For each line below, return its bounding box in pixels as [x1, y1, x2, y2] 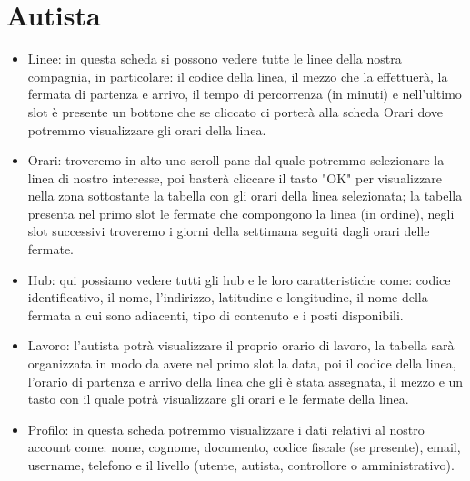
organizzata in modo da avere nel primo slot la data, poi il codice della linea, [27, 354, 456, 373]
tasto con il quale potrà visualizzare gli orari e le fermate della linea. [27, 389, 409, 408]
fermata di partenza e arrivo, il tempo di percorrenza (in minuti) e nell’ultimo [27, 84, 462, 103]
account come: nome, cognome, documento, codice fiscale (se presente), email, [27, 437, 461, 456]
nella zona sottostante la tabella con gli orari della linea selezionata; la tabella [27, 186, 463, 205]
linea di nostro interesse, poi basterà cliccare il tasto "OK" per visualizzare [27, 168, 443, 187]
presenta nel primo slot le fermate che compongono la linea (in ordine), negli [27, 203, 455, 222]
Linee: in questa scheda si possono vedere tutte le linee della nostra [27, 49, 402, 68]
